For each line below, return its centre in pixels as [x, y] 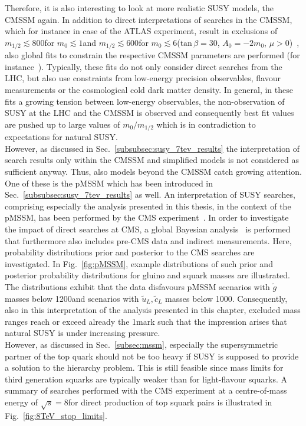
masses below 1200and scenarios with [72, 298]
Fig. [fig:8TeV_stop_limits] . [56, 415]
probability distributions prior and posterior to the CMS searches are [130, 252]
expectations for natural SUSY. [61, 137]
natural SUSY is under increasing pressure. [83, 333]
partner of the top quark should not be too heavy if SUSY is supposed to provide [152, 356]
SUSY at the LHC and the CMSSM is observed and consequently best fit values [149, 113]
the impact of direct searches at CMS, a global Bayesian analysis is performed [148, 229]
